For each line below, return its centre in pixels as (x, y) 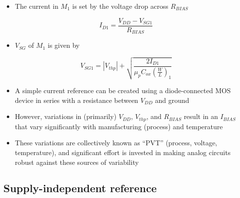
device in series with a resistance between (76, 100)
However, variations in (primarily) (66, 116)
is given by (64, 45)
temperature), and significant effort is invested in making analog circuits (123, 152)
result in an (201, 116)
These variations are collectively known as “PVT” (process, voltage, (116, 143)
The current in (37, 6)
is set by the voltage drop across (120, 6)
